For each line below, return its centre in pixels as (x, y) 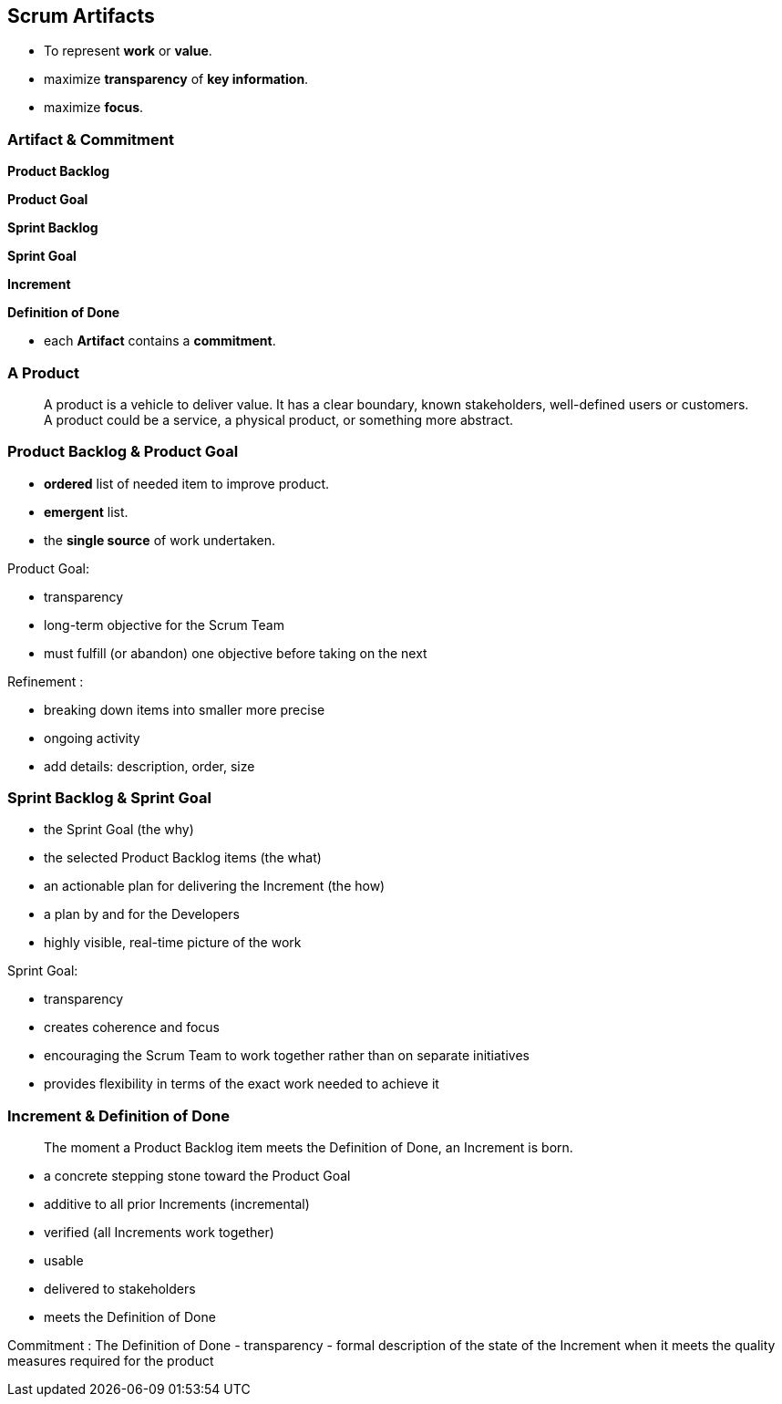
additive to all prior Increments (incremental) (177, 1204)
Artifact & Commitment (91, 139)
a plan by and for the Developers (142, 914)
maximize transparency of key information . (176, 79)
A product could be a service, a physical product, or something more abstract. (279, 419)
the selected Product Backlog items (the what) (183, 858)
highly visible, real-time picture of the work (173, 943)
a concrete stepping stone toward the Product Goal (197, 1176)
